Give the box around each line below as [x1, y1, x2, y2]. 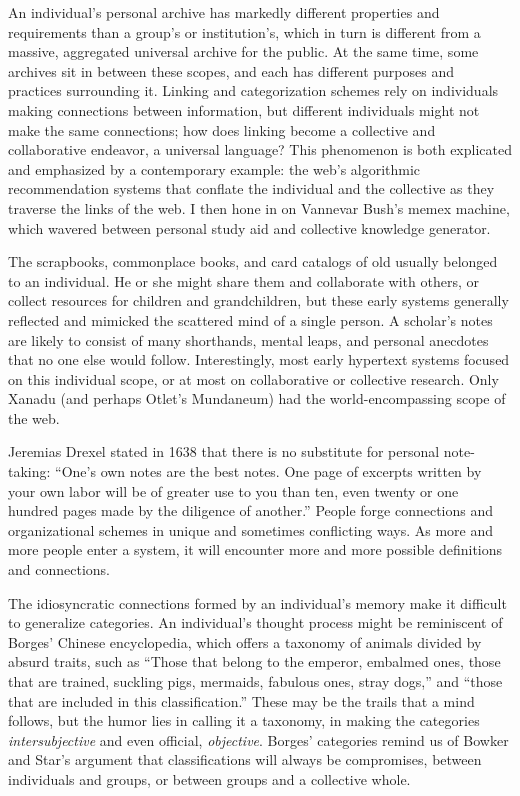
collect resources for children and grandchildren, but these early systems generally [8, 290, 509, 311]
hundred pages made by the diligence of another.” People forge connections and [8, 500, 494, 521]
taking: [8, 461, 51, 482]
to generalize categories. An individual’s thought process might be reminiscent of [8, 612, 503, 633]
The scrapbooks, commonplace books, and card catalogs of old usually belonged [8, 251, 498, 272]
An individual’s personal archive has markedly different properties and [8, 2, 440, 22]
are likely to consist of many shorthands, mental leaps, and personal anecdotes [8, 329, 489, 350]
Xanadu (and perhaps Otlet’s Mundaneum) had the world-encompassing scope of [8, 388, 506, 409]
